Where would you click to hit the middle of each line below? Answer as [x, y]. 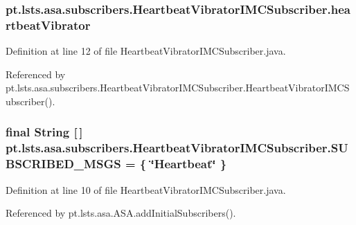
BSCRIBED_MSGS [63, 164]
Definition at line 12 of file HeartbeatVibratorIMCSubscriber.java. [146, 51]
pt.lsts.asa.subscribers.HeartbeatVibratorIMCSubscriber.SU [177, 148]
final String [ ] [44, 132]
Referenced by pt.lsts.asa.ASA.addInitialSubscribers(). [121, 213]
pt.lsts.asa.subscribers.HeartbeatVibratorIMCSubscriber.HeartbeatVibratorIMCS [178, 88]
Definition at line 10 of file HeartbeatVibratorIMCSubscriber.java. [146, 189]
